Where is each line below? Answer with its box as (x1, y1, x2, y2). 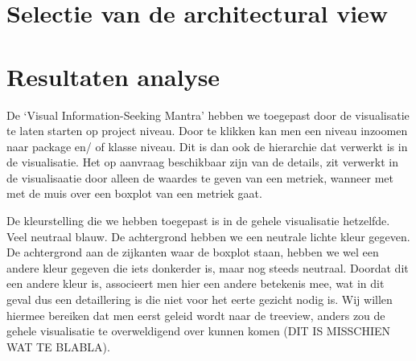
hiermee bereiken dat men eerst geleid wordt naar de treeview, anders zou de (6, 306, 385, 323)
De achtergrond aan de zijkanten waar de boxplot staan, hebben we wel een (6, 244, 379, 260)
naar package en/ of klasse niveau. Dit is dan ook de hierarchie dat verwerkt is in (6, 137, 408, 154)
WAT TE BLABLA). (6, 338, 110, 355)
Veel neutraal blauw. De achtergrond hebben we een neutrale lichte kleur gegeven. (6, 228, 410, 244)
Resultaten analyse (6, 59, 220, 92)
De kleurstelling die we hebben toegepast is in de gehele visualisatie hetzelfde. (6, 212, 390, 229)
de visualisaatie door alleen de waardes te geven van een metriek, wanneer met (6, 169, 393, 186)
